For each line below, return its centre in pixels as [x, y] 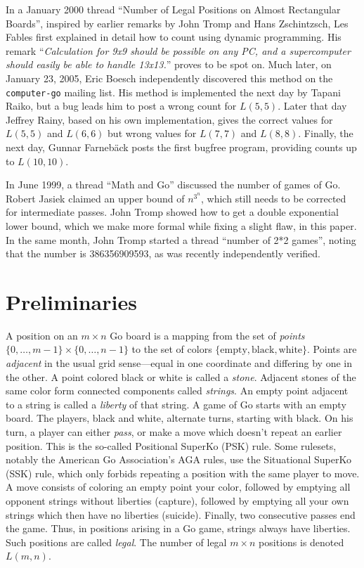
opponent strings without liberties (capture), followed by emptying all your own [177, 501]
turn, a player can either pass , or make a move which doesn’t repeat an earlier [174, 432]
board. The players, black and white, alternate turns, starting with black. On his [180, 418]
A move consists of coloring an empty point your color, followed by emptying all [178, 487]
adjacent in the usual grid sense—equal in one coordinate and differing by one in [179, 363]
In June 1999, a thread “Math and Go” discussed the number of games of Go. [173, 185]
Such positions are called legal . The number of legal [116, 542]
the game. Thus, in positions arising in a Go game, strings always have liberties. [178, 528]
